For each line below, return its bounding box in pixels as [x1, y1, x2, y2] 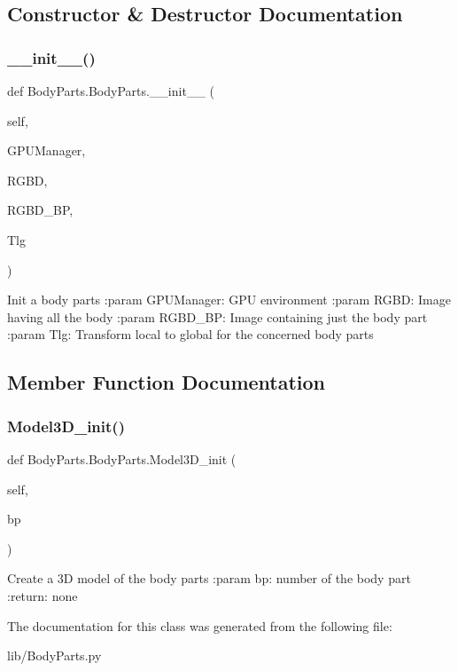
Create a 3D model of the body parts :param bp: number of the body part [7, 569, 411, 588]
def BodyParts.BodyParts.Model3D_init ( [7, 449, 237, 468]
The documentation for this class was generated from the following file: [7, 616, 392, 635]
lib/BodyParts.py [7, 646, 102, 665]
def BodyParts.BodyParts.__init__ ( [7, 82, 214, 99]
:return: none [7, 586, 78, 604]
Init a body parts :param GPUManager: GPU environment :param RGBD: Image [7, 290, 451, 309]
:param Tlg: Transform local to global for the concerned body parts [7, 325, 374, 343]
